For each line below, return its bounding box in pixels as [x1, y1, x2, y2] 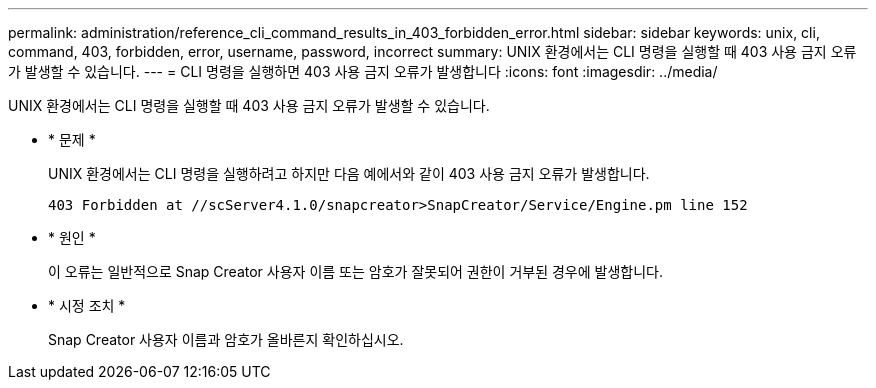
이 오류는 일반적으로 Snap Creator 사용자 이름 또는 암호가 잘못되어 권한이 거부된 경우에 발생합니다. [48, 263, 663, 280]
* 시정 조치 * [48, 297, 126, 314]
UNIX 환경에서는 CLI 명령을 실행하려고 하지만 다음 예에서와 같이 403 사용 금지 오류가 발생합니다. [48, 165, 650, 182]
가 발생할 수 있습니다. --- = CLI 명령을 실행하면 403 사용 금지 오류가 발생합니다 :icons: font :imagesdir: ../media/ [8, 63, 718, 80]
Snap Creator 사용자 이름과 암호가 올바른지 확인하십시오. [48, 331, 404, 348]
